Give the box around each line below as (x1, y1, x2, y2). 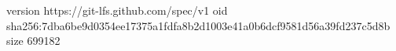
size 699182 (6, 32, 60, 49)
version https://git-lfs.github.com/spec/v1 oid (6, 2, 228, 18)
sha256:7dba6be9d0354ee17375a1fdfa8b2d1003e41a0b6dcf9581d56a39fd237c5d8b (6, 17, 390, 33)
